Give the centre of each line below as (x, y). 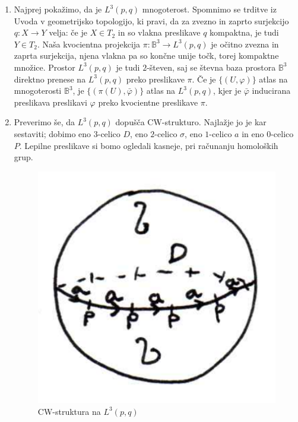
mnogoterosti (38, 91)
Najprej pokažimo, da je (58, 9)
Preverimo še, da (45, 122)
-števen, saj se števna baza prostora (211, 67)
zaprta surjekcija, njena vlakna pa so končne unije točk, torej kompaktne (146, 55)
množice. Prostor (45, 67)
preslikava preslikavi (50, 102)
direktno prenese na (50, 79)
